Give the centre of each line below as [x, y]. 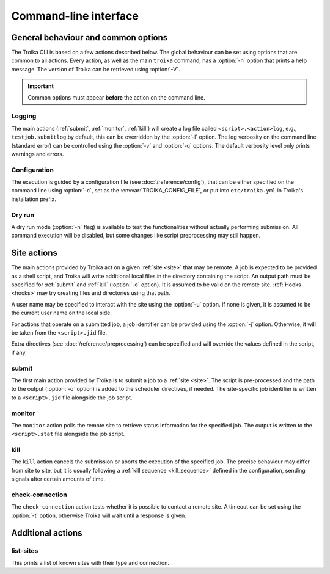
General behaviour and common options [90, 38]
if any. [19, 352]
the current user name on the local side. [62, 313]
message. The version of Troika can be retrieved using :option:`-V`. [96, 69]
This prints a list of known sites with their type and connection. [90, 562]
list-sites [25, 551]
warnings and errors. [38, 154]
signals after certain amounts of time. [58, 479]
